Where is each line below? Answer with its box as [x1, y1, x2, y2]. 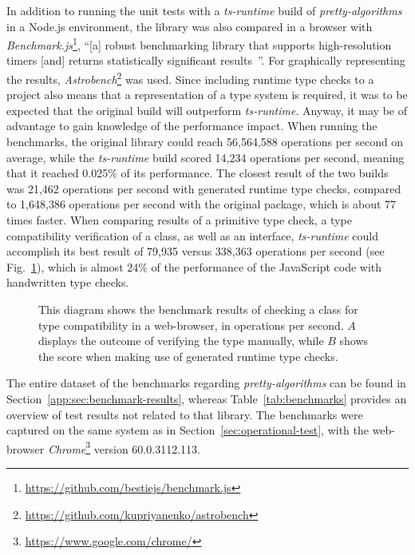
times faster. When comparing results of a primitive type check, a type [6, 212, 352, 228]
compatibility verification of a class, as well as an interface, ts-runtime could [6, 227, 379, 244]
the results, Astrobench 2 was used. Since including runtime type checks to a [6, 69, 374, 87]
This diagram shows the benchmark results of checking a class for [38, 301, 358, 317]
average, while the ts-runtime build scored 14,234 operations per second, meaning [6, 149, 405, 165]
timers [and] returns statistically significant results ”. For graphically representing [6, 52, 405, 69]
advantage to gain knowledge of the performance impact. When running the [6, 117, 377, 134]
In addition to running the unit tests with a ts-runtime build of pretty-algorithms [6, 2, 402, 18]
